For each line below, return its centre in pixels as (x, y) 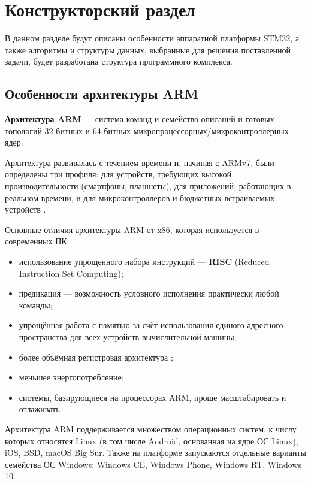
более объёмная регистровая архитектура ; (96, 357)
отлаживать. (40, 409)
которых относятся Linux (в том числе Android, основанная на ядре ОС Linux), (152, 441)
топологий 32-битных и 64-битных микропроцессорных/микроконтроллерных (147, 130)
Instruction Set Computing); (71, 273)
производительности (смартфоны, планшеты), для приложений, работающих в (148, 186)
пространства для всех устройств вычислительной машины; (128, 337)
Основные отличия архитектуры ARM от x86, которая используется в (132, 229)
